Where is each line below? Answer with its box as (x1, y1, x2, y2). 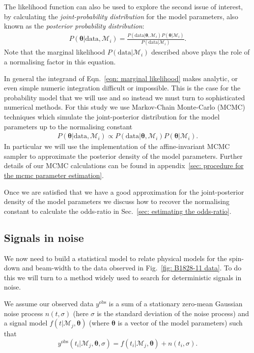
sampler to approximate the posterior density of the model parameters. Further (4, 150, 243, 161)
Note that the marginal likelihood (4, 47, 105, 57)
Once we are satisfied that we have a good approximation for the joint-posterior (4, 186, 244, 197)
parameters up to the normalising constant (4, 121, 133, 131)
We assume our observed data (4, 298, 94, 308)
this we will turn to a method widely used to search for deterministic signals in (4, 272, 242, 282)
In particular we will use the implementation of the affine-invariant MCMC (4, 141, 230, 151)
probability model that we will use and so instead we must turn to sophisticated (4, 92, 245, 102)
